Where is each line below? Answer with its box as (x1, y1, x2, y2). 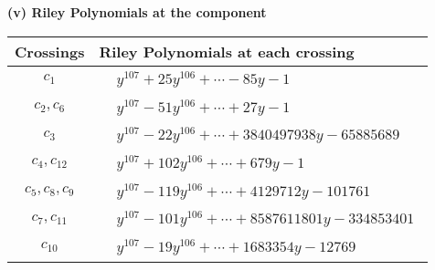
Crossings (15, 40, 85, 62)
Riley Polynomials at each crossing (99, 40, 355, 62)
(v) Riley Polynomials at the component (7, 3, 267, 21)
